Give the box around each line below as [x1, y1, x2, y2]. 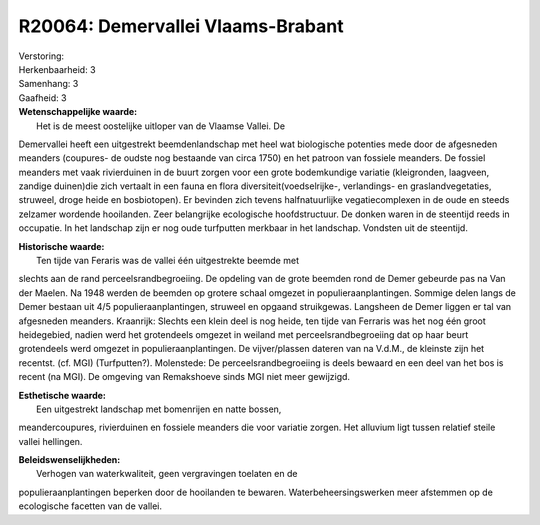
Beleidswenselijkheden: [18, 454, 121, 466]
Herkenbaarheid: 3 [18, 63, 96, 75]
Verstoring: [18, 50, 65, 62]
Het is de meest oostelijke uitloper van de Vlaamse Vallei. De [36, 120, 285, 132]
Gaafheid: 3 [18, 91, 67, 104]
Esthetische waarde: [18, 389, 107, 401]
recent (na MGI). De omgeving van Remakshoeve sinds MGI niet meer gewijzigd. [18, 371, 350, 383]
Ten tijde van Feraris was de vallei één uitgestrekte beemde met [36, 255, 300, 267]
